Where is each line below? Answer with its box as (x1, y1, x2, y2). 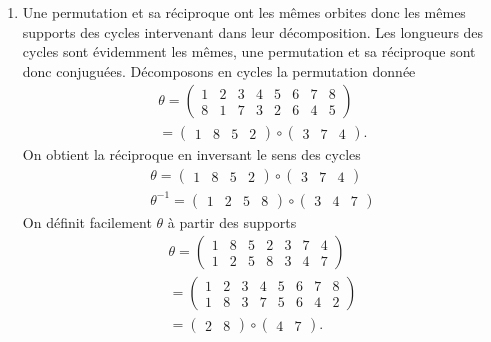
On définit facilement (22, 211, 152, 232)
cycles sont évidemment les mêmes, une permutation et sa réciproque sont (22, 41, 476, 62)
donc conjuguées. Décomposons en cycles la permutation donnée (22, 60, 416, 81)
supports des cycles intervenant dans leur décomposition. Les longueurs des (22, 21, 484, 42)
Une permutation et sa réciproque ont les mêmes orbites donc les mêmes (22, 2, 466, 22)
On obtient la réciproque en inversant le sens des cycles (22, 144, 361, 165)
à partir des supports (167, 211, 297, 232)
